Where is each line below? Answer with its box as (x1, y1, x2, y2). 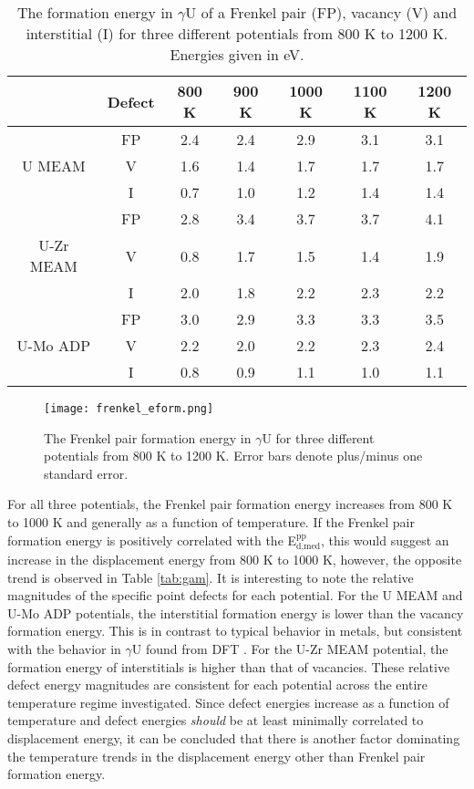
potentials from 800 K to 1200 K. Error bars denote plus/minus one (44, 446, 423, 465)
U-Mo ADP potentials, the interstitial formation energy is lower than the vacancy (7, 603, 464, 622)
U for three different (262, 428, 375, 447)
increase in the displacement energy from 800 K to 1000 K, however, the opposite (7, 550, 462, 569)
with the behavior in (7, 639, 121, 659)
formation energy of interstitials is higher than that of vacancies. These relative (7, 657, 450, 676)
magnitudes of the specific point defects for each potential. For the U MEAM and (7, 586, 463, 605)
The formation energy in (16, 2, 173, 23)
